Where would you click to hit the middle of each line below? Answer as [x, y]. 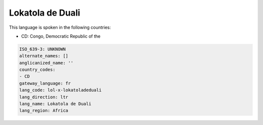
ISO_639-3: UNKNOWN [42, 49]
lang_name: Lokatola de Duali [55, 104]
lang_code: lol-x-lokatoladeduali [60, 90]
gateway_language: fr [45, 83]
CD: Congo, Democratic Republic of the [61, 36]
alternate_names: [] [44, 56]
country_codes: [37, 70]
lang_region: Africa [44, 111]
